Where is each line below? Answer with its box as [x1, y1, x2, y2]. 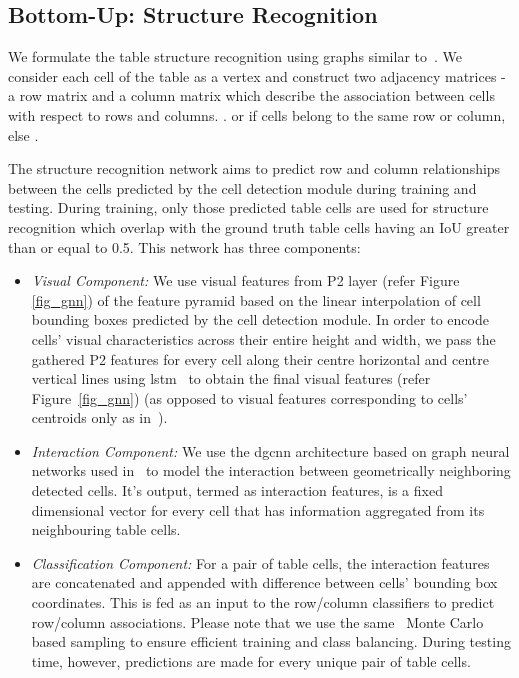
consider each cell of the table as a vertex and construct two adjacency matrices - [8, 65, 506, 86]
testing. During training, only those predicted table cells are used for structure [8, 197, 489, 218]
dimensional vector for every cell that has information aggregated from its [31, 499, 485, 520]
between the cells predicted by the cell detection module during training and [8, 177, 477, 198]
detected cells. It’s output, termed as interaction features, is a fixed [31, 480, 443, 501]
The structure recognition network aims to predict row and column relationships [8, 158, 501, 179]
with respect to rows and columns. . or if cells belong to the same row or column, [8, 104, 506, 125]
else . [8, 124, 39, 145]
